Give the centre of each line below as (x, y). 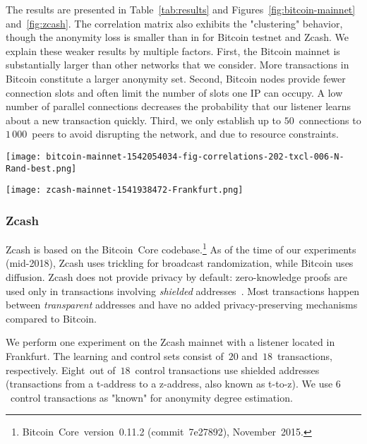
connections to (330, 120)
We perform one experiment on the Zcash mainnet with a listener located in (170, 342)
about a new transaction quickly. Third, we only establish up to (144, 120)
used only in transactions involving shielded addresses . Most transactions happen (183, 290)
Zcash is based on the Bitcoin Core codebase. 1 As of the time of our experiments (181, 248)
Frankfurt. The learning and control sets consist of (115, 355)
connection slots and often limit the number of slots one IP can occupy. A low (174, 92)
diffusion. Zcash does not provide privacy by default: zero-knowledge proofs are (176, 276)
